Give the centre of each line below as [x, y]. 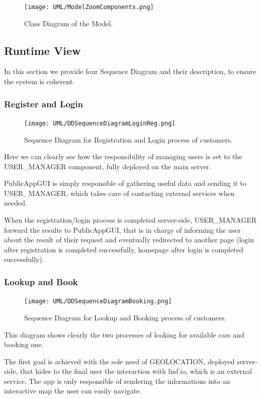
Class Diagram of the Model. [69, 23]
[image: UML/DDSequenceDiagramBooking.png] [98, 302]
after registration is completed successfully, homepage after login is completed [124, 249]
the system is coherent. [39, 81]
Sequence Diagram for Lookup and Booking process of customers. [125, 317]
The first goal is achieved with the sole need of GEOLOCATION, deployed [119, 361]
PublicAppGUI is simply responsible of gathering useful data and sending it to [125, 183]
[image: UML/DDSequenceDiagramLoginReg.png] [100, 123]
